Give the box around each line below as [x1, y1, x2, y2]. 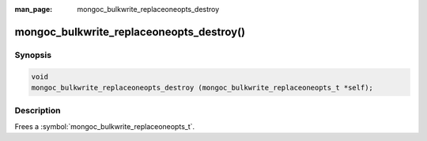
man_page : [14, 5, 53, 13]
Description [14, 105, 61, 116]
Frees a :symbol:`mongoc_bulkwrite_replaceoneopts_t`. [14, 121, 195, 131]
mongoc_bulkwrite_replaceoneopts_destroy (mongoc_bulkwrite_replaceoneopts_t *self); [31, 83, 373, 92]
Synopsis [14, 49, 51, 60]
